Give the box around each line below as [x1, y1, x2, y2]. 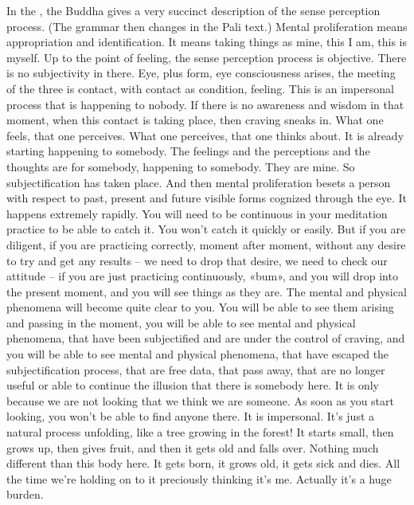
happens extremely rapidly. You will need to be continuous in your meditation [6, 205, 388, 221]
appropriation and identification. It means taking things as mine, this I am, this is [6, 33, 408, 50]
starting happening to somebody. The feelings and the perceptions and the [6, 143, 370, 159]
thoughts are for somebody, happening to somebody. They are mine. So [6, 158, 355, 174]
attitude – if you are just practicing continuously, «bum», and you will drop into [6, 268, 398, 284]
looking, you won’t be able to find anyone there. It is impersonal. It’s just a [6, 408, 375, 425]
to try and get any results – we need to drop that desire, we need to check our [6, 252, 388, 268]
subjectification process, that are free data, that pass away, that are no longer [6, 361, 385, 378]
